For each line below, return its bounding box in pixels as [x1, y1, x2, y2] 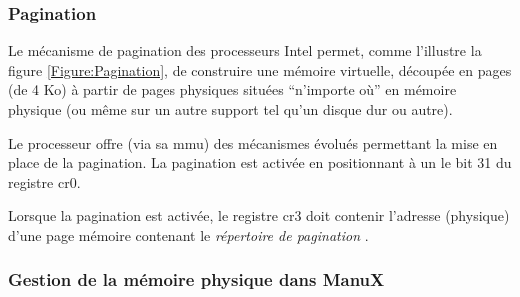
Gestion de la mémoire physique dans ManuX [8, 267, 385, 292]
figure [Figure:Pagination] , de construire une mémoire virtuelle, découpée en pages [8, 59, 512, 80]
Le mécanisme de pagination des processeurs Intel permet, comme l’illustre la [8, 40, 482, 61]
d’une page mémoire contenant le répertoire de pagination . [8, 224, 369, 245]
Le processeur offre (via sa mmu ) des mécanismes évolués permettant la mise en [8, 132, 498, 153]
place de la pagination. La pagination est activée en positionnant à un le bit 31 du [8, 152, 512, 173]
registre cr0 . [8, 171, 81, 192]
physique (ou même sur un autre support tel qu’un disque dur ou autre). [8, 99, 453, 119]
